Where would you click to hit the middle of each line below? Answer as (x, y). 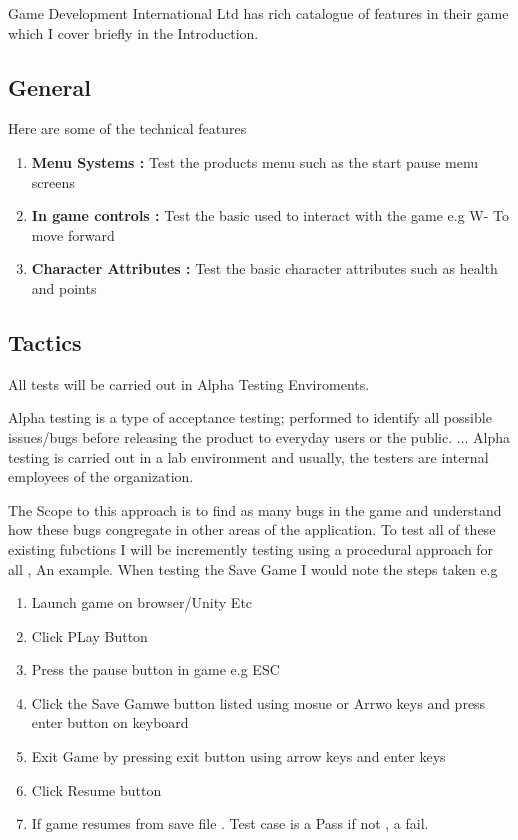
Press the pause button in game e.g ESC (155, 669)
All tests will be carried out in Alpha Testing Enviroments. (189, 383)
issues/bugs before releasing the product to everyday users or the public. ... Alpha (259, 436)
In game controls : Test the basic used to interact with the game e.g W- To (270, 215)
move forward (73, 234)
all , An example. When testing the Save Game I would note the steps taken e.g (253, 568)
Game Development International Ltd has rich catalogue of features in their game (258, 13)
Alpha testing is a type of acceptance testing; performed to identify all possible (250, 417)
